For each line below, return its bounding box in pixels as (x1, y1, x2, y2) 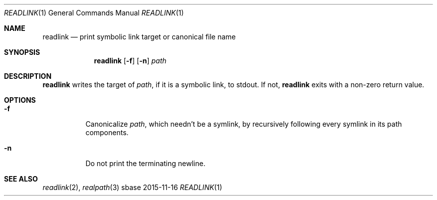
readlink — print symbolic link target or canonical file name (42, 32, 236, 41)
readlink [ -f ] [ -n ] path (94, 56, 167, 65)
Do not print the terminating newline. (85, 159, 206, 168)
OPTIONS (4, 96, 36, 104)
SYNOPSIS (4, 48, 40, 56)
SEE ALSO (4, 175, 38, 183)
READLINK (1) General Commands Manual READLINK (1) (4, 8, 184, 17)
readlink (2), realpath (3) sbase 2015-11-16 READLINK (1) (42, 183, 222, 192)
